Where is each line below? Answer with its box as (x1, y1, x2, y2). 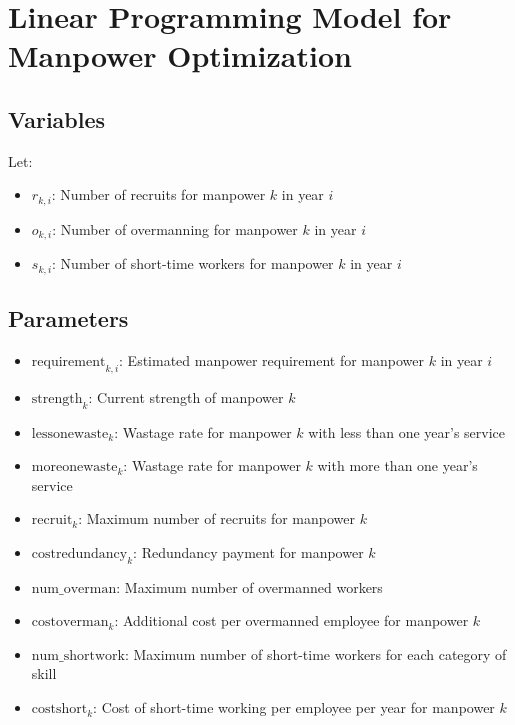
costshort (31, 702, 88, 717)
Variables (8, 103, 106, 134)
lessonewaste (31, 426, 109, 441)
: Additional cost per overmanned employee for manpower (114, 610, 469, 631)
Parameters (8, 303, 129, 334)
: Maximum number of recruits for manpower (78, 508, 355, 529)
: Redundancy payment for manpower (133, 541, 364, 562)
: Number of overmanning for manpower (52, 218, 298, 239)
